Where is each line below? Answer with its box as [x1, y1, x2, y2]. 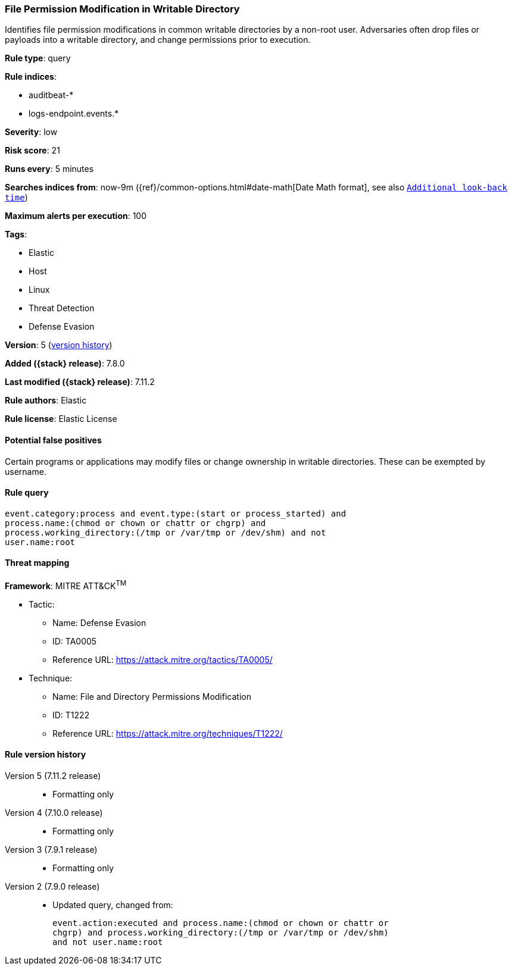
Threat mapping [5, 558, 70, 568]
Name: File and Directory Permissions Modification [52, 691, 251, 702]
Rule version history [5, 749, 86, 760]
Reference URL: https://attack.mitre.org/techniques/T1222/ [52, 728, 283, 739]
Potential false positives [5, 434, 102, 445]
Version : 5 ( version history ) [5, 340, 113, 351]
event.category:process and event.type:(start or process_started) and [5, 508, 346, 518]
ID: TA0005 [52, 636, 97, 646]
